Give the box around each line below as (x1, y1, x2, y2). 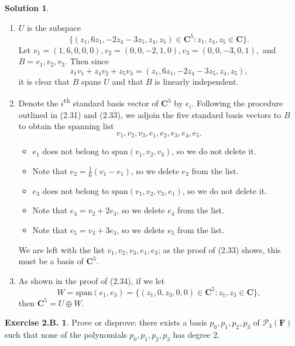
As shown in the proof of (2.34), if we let (18, 274, 165, 286)
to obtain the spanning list (18, 120, 114, 132)
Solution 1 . (5, 2, 49, 13)
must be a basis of (18, 255, 84, 267)
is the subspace (27, 21, 81, 33)
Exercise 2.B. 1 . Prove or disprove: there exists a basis (5, 316, 207, 328)
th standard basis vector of (63, 95, 159, 109)
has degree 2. (173, 328, 220, 341)
